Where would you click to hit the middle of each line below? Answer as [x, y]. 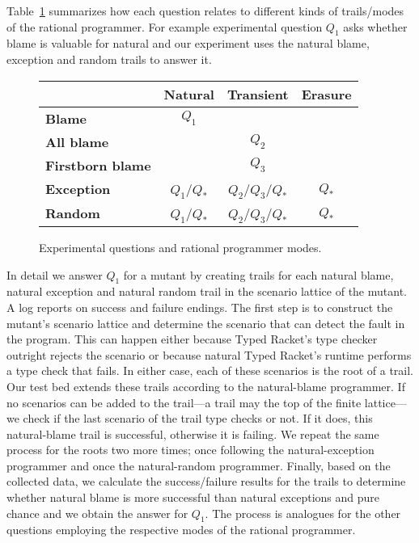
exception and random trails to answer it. [109, 59]
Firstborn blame [98, 165]
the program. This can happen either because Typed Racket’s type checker [192, 339]
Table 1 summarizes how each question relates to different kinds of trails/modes [205, 11]
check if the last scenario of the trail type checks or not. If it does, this [198, 418]
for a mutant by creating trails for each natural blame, [258, 274]
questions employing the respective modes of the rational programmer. [181, 530]
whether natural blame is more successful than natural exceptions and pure [193, 497]
